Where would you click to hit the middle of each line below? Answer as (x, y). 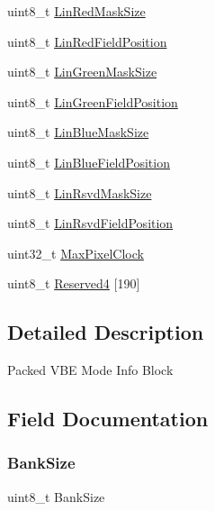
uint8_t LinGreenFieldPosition (93, 101)
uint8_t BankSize (56, 496)
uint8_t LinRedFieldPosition (87, 41)
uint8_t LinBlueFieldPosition (89, 162)
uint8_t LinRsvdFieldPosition (90, 223)
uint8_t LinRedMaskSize (76, 11)
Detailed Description (106, 332)
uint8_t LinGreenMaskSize (82, 72)
